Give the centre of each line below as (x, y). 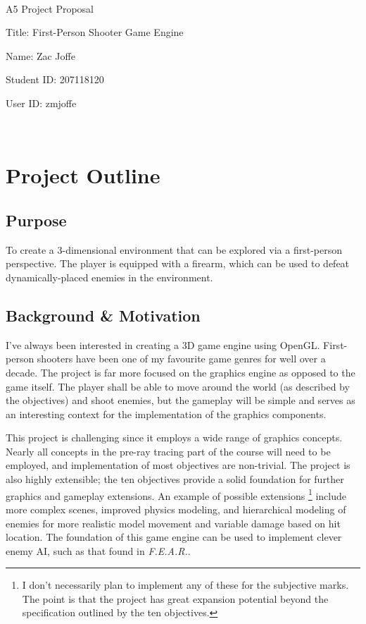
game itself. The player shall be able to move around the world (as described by (178, 386)
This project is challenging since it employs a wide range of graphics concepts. (174, 438)
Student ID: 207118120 (55, 79)
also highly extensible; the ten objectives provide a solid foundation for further (175, 479)
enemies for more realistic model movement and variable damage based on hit (173, 523)
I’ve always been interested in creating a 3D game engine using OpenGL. (163, 344)
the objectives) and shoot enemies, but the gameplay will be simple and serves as (181, 400)
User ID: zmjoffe (41, 103)
